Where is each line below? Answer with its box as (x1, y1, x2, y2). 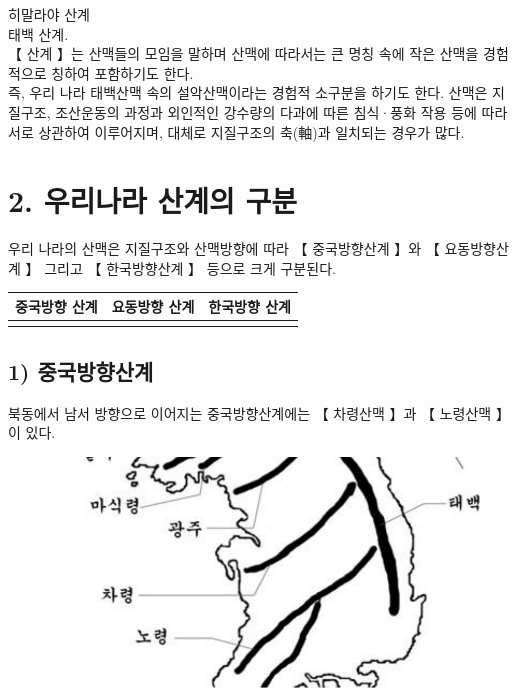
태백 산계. (8, 23, 69, 44)
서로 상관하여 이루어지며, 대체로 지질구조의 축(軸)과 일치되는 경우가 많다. (8, 121, 465, 142)
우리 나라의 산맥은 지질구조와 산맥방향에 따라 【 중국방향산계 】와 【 (8, 238, 440, 259)
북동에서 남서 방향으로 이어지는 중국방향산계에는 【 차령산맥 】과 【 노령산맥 (8, 402, 492, 423)
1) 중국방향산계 (8, 355, 154, 386)
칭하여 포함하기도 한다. (51, 62, 194, 83)
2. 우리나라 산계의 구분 (8, 180, 298, 221)
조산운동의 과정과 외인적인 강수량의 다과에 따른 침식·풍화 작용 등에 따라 (55, 101, 508, 122)
